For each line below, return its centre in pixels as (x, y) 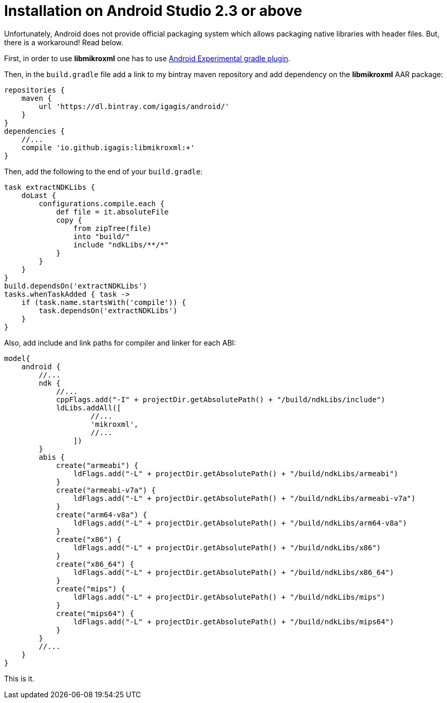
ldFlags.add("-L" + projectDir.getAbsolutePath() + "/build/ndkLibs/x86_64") (234, 572)
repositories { (35, 90)
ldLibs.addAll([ (89, 408)
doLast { (39, 195)
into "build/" (101, 236)
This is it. (19, 678)
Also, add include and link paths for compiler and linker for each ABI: (120, 343)
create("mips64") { (95, 613)
